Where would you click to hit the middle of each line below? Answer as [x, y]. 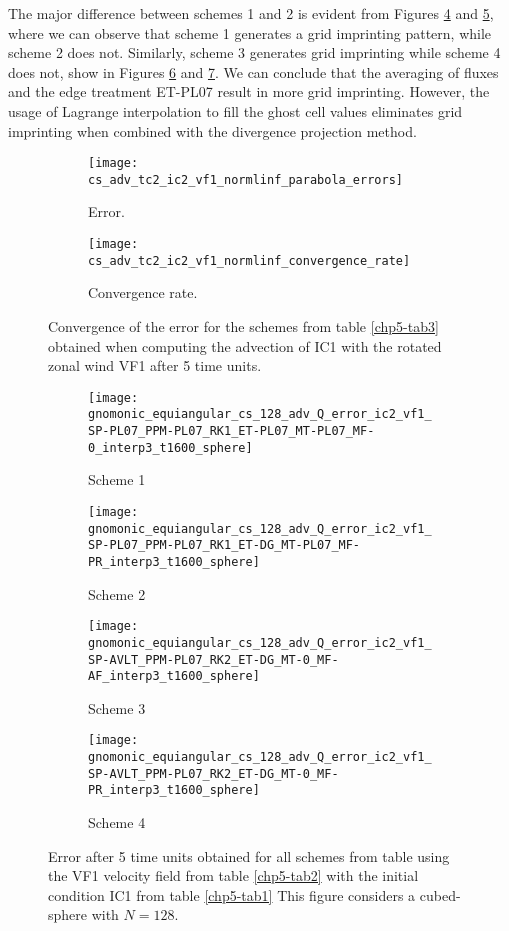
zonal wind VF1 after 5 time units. [155, 365]
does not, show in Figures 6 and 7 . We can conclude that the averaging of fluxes [253, 71]
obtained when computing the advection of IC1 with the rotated [245, 345]
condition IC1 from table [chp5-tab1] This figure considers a [232, 894]
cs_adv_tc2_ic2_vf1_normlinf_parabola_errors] [245, 179]
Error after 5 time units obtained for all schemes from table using [249, 855]
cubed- [440, 894]
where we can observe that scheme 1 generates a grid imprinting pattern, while [250, 32]
